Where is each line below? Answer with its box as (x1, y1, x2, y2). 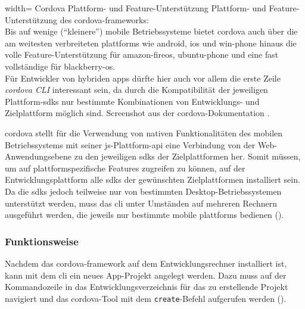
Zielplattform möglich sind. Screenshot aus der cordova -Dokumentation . (5, 107, 270, 119)
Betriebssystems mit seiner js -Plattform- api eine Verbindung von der (5, 138, 256, 151)
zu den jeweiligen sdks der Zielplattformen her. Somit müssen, (74, 150, 301, 163)
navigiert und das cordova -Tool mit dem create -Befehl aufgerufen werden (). (5, 292, 287, 304)
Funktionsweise (5, 233, 79, 248)
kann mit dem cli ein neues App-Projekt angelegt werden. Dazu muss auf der (5, 269, 287, 281)
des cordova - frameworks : (60, 13, 149, 26)
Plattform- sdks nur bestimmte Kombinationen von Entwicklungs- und (5, 95, 260, 107)
